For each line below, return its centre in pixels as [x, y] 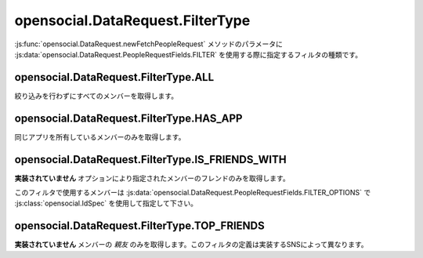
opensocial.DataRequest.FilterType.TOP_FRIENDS [140, 226]
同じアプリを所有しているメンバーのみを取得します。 [100, 136]
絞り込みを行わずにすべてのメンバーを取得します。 [96, 96]
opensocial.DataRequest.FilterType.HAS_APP [128, 118]
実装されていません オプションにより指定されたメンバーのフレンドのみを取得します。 [152, 178]
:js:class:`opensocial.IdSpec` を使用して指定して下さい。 [106, 203]
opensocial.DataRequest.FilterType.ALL [114, 77]
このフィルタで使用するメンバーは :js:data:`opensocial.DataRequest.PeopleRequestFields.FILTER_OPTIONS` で [193, 193]
